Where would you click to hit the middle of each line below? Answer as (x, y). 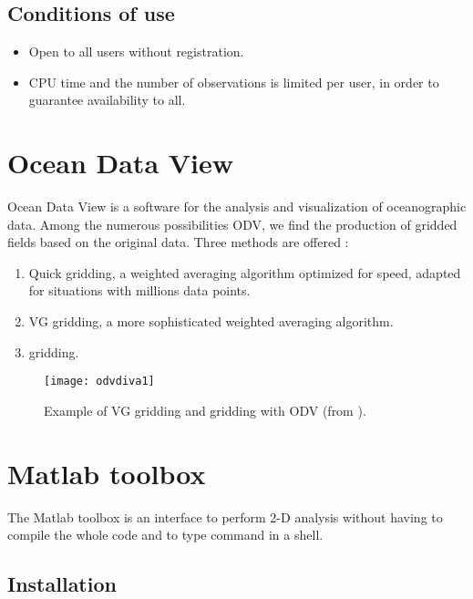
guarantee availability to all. (107, 100)
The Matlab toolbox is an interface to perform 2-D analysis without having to (225, 516)
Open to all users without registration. (136, 52)
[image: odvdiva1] (99, 382)
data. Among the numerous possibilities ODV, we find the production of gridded (232, 224)
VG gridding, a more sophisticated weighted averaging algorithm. (211, 321)
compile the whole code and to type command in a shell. (165, 535)
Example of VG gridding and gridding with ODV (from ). (205, 410)
